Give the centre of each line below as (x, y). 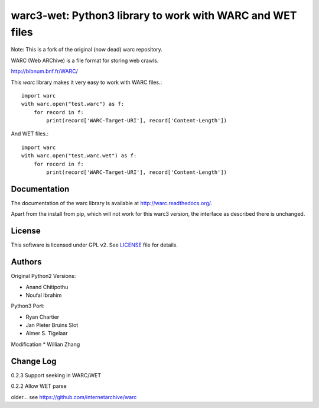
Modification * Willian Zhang (45, 344)
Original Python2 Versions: (43, 276)
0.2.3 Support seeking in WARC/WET (56, 375)
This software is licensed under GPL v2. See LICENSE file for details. (95, 245)
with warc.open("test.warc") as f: (73, 104)
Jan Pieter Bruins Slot (52, 325)
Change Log (34, 361)
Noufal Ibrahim (44, 295)
